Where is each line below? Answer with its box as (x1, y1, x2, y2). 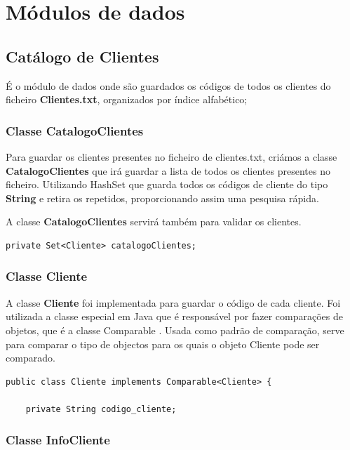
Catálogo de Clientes (6, 45, 159, 67)
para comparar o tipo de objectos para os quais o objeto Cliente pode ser (6, 336, 320, 351)
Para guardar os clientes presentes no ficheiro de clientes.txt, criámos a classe (6, 149, 337, 164)
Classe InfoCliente (6, 431, 110, 449)
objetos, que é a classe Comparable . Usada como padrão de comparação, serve (6, 322, 344, 337)
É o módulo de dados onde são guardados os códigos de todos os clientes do (6, 78, 331, 93)
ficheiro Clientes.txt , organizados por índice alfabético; (6, 92, 248, 107)
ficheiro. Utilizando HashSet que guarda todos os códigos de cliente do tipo (6, 177, 328, 192)
